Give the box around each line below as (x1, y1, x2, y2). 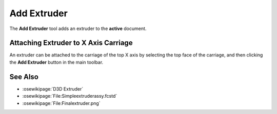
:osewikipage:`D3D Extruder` (22, 85, 84, 92)
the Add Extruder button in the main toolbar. (9, 59, 104, 65)
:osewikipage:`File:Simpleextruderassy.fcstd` (22, 93, 117, 99)
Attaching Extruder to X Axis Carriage (9, 39, 133, 47)
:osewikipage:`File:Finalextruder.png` (22, 100, 101, 106)
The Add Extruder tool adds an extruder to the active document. (9, 25, 147, 32)
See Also (9, 72, 38, 81)
